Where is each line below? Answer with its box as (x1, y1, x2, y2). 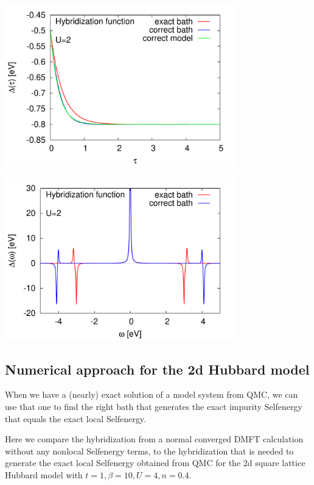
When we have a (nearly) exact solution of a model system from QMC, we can (5, 388, 298, 401)
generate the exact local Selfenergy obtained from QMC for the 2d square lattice (5, 456, 305, 469)
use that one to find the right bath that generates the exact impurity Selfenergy (5, 400, 302, 413)
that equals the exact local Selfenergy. (5, 412, 146, 425)
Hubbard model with (5, 469, 83, 481)
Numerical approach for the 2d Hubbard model (5, 359, 310, 378)
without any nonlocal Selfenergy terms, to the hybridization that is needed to (5, 444, 294, 457)
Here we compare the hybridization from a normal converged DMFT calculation (5, 433, 304, 445)
